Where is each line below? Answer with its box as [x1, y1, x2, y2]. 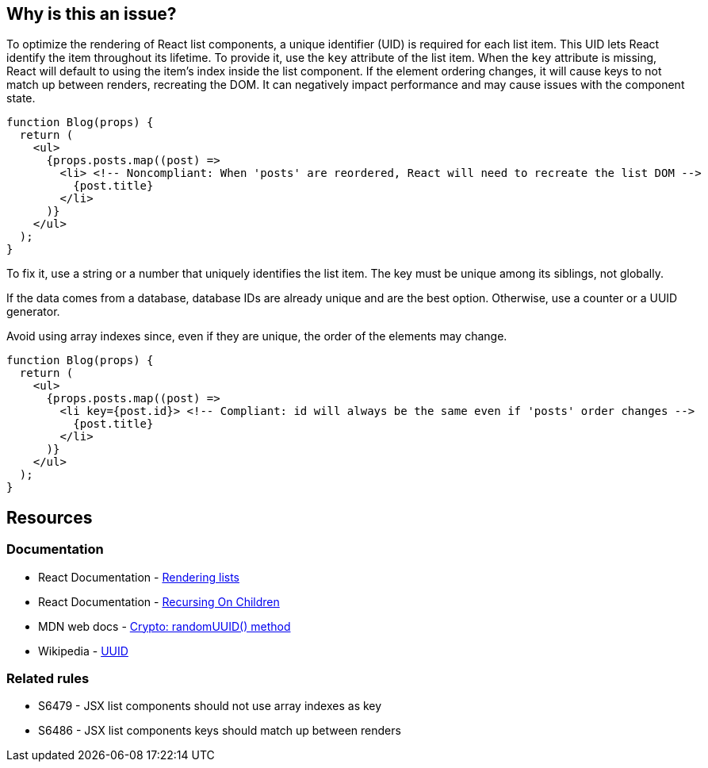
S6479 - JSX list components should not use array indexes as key [38, 699, 382, 713]
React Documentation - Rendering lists [38, 570, 239, 584]
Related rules [6, 670, 90, 687]
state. [6, 91, 36, 106]
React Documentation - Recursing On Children [38, 594, 280, 609]
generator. [6, 305, 60, 319]
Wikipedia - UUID [38, 643, 128, 658]
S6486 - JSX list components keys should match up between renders [38, 724, 401, 738]
